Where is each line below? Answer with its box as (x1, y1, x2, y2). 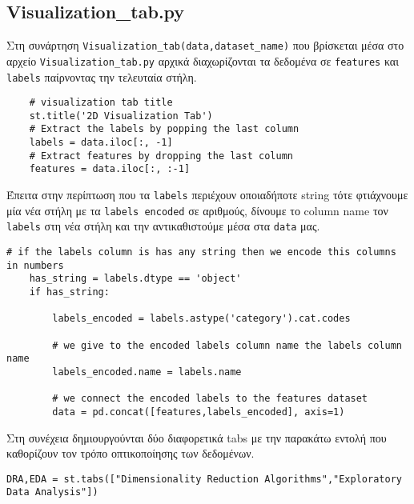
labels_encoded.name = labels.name (52, 366, 242, 378)
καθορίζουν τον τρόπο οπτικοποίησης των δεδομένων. (6, 445, 255, 462)
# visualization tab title (29, 97, 173, 109)
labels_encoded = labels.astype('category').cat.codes (52, 313, 351, 325)
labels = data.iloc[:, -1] (29, 137, 173, 149)
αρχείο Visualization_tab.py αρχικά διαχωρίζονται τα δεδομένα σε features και (6, 52, 399, 69)
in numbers (6, 259, 64, 271)
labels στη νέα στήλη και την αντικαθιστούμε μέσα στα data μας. (6, 218, 320, 234)
